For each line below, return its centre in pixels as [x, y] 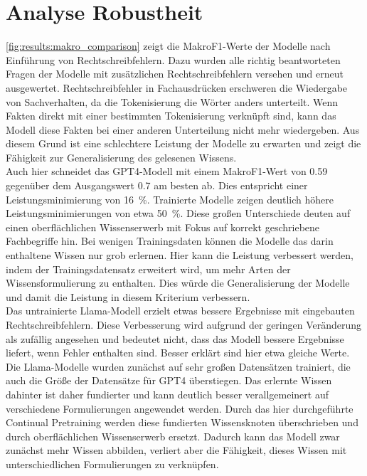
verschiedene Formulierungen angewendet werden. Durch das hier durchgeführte [180, 408]
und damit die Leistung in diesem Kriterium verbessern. [128, 296]
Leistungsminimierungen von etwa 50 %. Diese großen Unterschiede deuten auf [178, 213]
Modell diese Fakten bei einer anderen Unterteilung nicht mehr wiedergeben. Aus [183, 129]
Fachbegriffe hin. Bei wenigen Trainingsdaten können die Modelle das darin [170, 241]
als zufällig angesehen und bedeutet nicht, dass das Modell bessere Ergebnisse [175, 338]
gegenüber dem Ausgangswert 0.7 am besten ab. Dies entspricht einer [157, 185]
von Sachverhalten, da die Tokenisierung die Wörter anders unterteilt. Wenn [172, 101]
